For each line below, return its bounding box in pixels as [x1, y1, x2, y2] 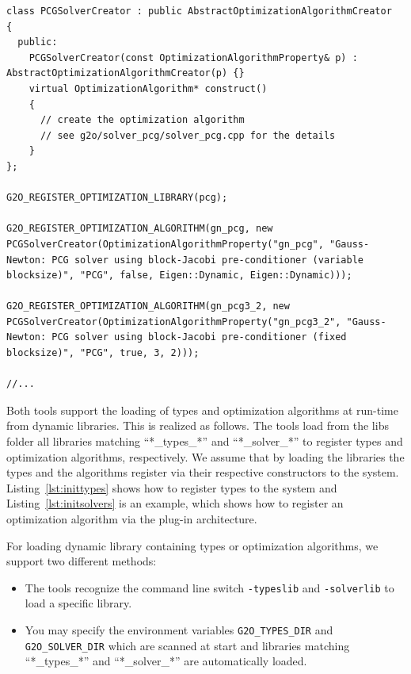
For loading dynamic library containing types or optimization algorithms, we [6, 537, 379, 553]
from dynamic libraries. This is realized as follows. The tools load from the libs [6, 417, 389, 434]
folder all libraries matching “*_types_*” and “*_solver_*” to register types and [6, 433, 403, 450]
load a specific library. [25, 595, 132, 611]
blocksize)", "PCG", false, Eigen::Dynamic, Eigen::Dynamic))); [6, 270, 352, 281]
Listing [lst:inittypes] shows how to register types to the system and [6, 479, 337, 496]
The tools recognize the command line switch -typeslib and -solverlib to [25, 579, 394, 595]
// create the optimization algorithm [40, 114, 245, 126]
